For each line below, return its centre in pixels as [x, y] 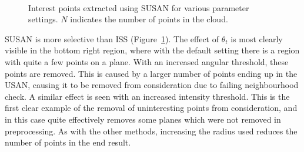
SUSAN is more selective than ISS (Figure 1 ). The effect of [112, 38]
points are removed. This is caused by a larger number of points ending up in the [151, 73]
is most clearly [257, 38]
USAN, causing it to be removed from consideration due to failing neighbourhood [152, 85]
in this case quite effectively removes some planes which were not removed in [143, 119]
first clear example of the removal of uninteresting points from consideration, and [151, 108]
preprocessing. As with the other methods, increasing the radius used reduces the [151, 131]
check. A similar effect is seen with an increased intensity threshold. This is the [147, 96]
